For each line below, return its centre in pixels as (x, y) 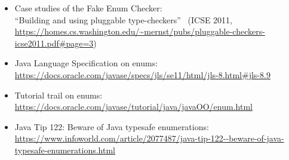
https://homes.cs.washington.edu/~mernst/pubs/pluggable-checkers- (140, 31)
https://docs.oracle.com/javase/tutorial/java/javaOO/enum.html (133, 107)
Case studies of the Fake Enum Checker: (88, 8)
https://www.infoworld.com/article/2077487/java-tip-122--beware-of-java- (149, 138)
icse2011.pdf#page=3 (54, 43)
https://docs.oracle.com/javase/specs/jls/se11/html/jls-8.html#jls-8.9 (142, 74)
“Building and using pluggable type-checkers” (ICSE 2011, (124, 19)
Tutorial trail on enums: (59, 95)
